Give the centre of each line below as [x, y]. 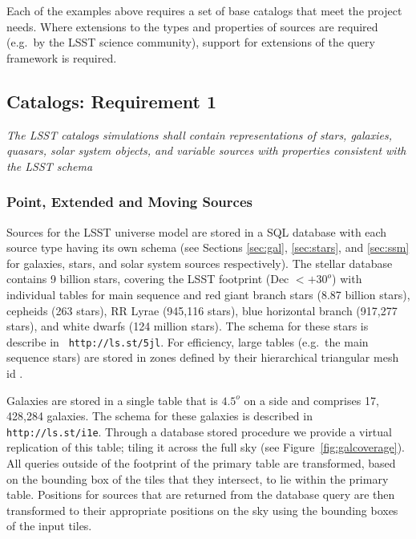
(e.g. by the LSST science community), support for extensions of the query [191, 42]
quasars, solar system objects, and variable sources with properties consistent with [206, 150]
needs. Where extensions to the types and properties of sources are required [192, 26]
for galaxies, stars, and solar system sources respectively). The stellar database [200, 263]
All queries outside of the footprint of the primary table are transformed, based [201, 463]
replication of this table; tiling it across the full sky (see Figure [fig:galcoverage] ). [206, 447]
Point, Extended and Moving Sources [129, 202]
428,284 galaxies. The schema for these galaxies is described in [160, 416]
